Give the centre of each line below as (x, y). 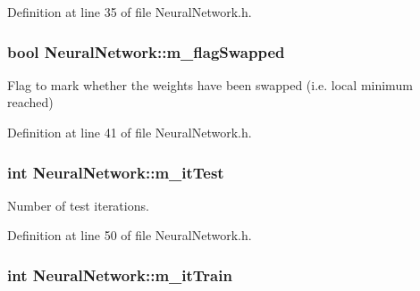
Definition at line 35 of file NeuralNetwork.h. (130, 12)
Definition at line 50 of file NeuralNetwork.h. (130, 235)
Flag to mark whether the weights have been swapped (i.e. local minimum (210, 84)
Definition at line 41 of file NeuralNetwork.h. (130, 132)
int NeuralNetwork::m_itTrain (120, 274)
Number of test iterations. (78, 205)
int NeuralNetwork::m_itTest (116, 172)
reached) (30, 102)
